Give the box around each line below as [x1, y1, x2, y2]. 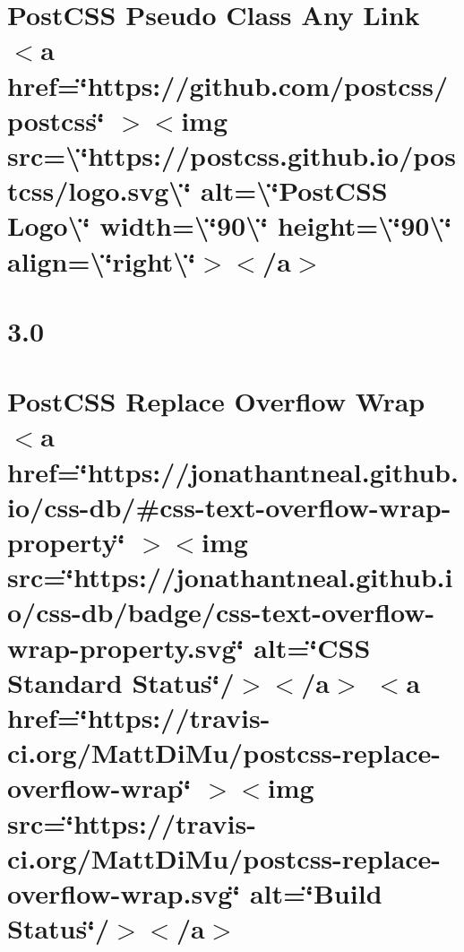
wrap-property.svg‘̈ [7, 628, 245, 665]
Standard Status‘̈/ [7, 663, 235, 700]
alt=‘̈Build [249, 874, 382, 911]
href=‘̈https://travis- [7, 698, 271, 735]
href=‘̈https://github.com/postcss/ [7, 66, 449, 103]
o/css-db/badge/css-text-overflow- [7, 593, 435, 630]
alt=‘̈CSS [253, 628, 371, 665]
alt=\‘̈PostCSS [201, 172, 388, 209]
